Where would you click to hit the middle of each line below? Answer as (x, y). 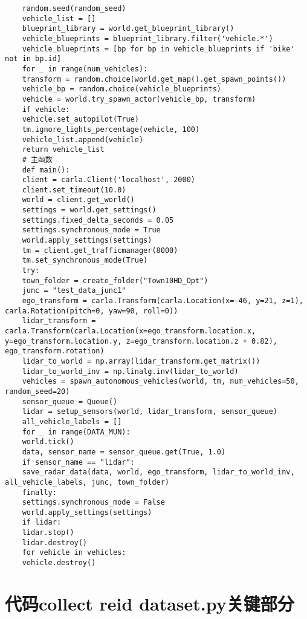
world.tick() (48, 442)
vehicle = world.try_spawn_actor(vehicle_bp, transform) (139, 99)
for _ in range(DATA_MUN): (76, 432)
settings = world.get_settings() (89, 210)
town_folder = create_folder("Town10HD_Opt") (115, 280)
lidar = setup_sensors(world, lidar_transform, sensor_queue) (150, 412)
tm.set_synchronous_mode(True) (85, 260)
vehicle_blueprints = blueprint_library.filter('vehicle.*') (147, 38)
